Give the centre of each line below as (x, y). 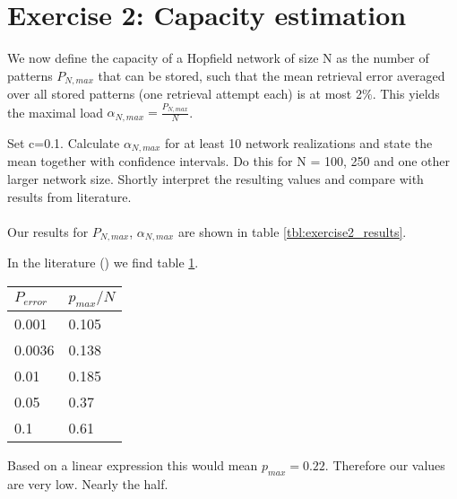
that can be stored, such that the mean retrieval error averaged (272, 75)
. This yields (406, 94)
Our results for (48, 231)
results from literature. (69, 196)
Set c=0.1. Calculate (64, 142)
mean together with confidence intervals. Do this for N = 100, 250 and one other (228, 161)
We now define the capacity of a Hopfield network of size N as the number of (218, 58)
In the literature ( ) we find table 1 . (103, 263)
